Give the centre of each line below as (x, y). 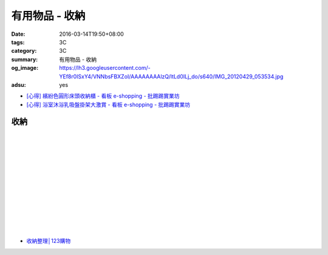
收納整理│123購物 (49, 241)
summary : (25, 59)
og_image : (25, 68)
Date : (18, 34)
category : (24, 51)
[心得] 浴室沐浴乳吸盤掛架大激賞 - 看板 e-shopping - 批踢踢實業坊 (108, 104)
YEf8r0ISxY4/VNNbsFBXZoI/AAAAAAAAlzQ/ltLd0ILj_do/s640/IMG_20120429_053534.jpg (171, 76)
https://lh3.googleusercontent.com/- (105, 68)
